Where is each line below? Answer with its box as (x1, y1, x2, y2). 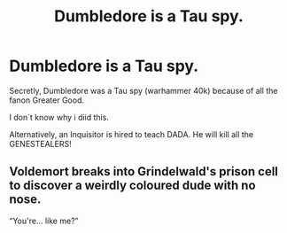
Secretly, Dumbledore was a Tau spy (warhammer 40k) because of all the (9, 85, 278, 96)
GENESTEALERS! (9, 138, 73, 149)
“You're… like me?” (9, 215, 79, 226)
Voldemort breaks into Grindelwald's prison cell (9, 164, 279, 179)
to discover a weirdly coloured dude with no (9, 178, 256, 193)
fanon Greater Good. (9, 95, 84, 105)
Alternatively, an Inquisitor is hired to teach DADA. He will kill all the (9, 128, 254, 139)
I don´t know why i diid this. (9, 112, 109, 122)
